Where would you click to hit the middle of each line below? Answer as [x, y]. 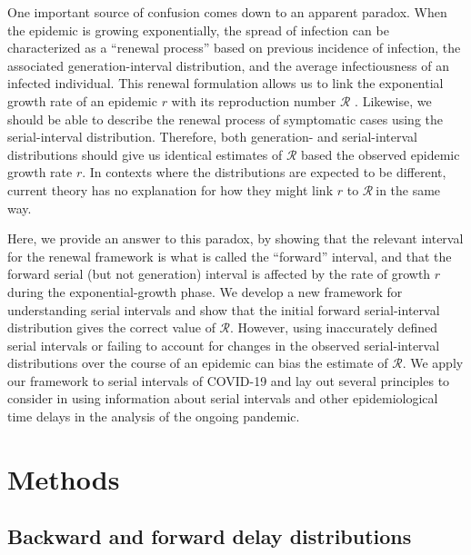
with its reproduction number [254, 100]
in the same [408, 189]
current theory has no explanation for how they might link [170, 189]
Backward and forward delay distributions [210, 536]
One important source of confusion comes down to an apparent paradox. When [227, 12]
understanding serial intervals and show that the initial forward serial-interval [224, 309]
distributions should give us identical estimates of [145, 154]
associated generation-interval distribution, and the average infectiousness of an [228, 65]
